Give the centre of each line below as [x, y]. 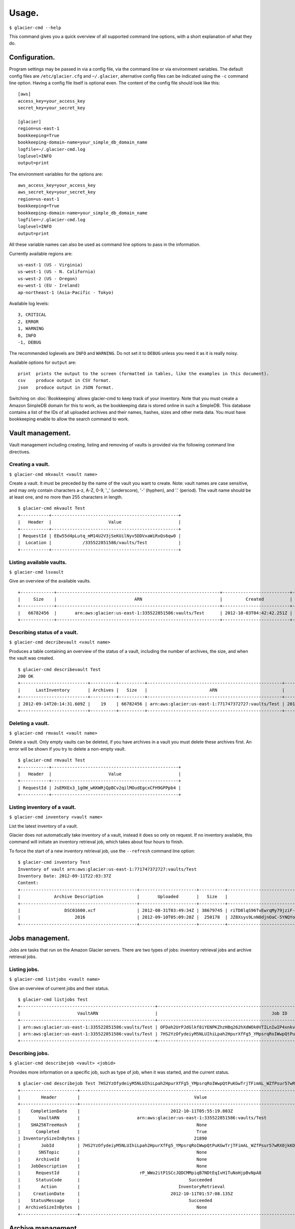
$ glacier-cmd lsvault [36, 572]
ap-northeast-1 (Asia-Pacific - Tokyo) [66, 292]
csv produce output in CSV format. [65, 380]
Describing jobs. [29, 1053]
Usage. [24, 13]
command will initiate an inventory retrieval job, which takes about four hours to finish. [96, 842]
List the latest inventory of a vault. [44, 826]
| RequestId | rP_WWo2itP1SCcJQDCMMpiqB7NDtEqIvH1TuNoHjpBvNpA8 [140, 1173]
